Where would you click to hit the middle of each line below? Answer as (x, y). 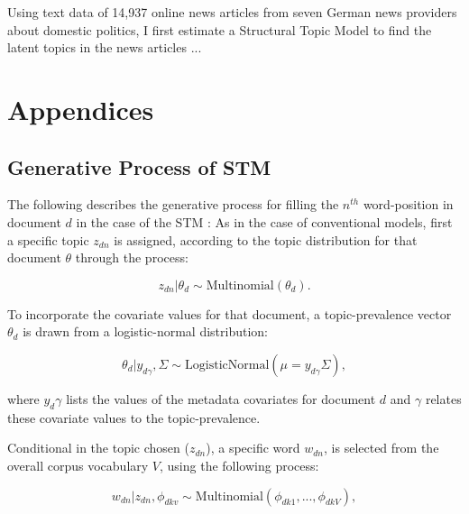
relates (443, 398)
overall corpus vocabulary (78, 465)
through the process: (132, 257)
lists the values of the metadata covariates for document (221, 398)
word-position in (408, 204)
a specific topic (48, 239)
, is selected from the (382, 448)
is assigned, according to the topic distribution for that (266, 239)
